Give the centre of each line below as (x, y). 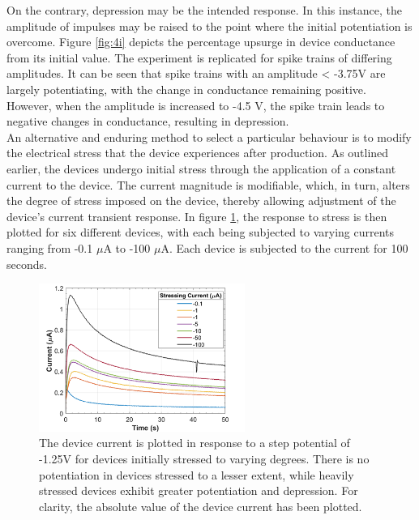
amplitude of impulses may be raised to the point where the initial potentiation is (209, 26)
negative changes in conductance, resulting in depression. (148, 121)
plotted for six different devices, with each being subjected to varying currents (201, 232)
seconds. (27, 264)
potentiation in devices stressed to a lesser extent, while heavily (197, 474)
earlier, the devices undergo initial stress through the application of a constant (201, 168)
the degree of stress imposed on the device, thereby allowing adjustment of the (201, 200)
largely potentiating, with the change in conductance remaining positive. (186, 89)
